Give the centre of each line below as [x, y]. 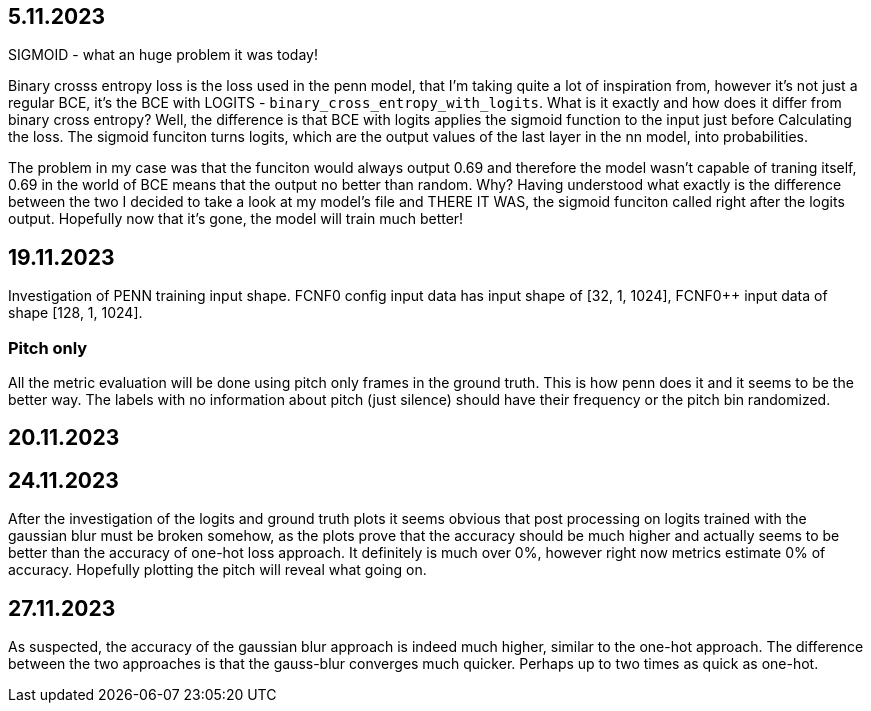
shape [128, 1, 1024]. [75, 313]
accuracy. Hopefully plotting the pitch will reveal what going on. [217, 570]
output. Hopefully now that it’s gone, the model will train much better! [236, 219]
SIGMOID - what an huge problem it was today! [163, 55]
